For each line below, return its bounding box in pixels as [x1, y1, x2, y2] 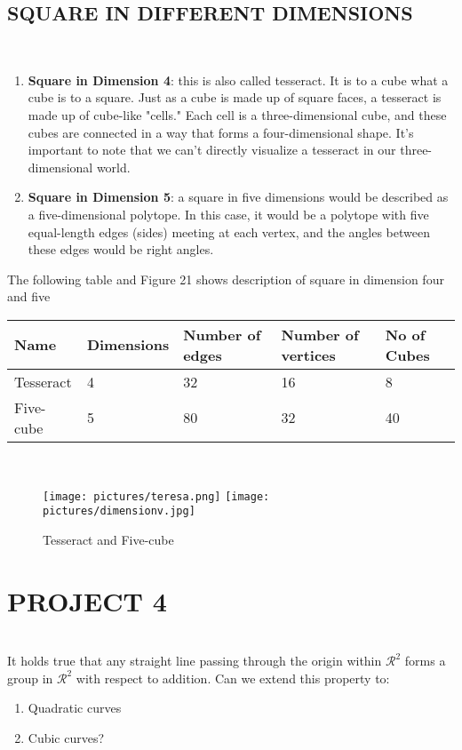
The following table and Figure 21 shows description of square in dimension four [7, 269, 444, 288]
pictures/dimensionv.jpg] [43, 505, 195, 518]
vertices [281, 344, 336, 365]
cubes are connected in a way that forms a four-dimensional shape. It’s [28, 123, 414, 141]
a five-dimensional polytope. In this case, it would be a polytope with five [28, 204, 429, 223]
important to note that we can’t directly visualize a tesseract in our [28, 140, 396, 159]
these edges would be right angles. [28, 240, 214, 259]
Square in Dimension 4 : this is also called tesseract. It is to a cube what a [28, 70, 449, 89]
